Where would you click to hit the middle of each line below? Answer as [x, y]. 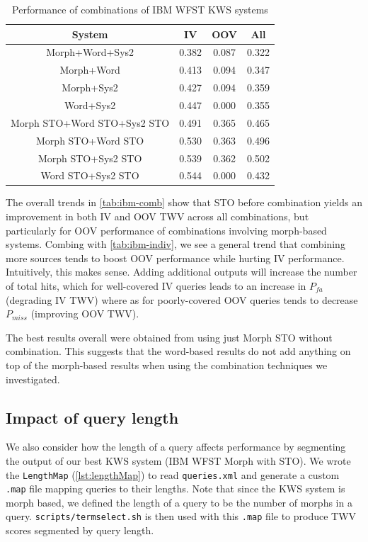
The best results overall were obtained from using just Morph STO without [169, 337]
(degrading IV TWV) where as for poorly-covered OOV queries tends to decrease [182, 299]
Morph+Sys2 [90, 87]
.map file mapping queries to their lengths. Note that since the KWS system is [176, 489]
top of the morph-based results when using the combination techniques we [167, 365]
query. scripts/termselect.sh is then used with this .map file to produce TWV [181, 516]
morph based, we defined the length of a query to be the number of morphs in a [179, 502]
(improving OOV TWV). [85, 314]
